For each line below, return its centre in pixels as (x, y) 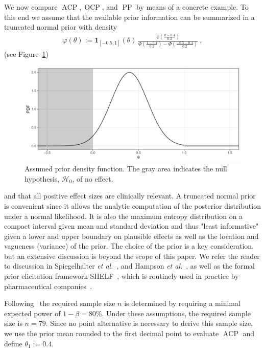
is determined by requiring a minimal (182, 303)
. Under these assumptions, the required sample (176, 313)
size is (13, 323)
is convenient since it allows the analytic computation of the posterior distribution (132, 205)
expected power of (32, 313)
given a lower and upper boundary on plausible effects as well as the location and (131, 236)
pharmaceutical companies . (48, 286)
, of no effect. (93, 178)
